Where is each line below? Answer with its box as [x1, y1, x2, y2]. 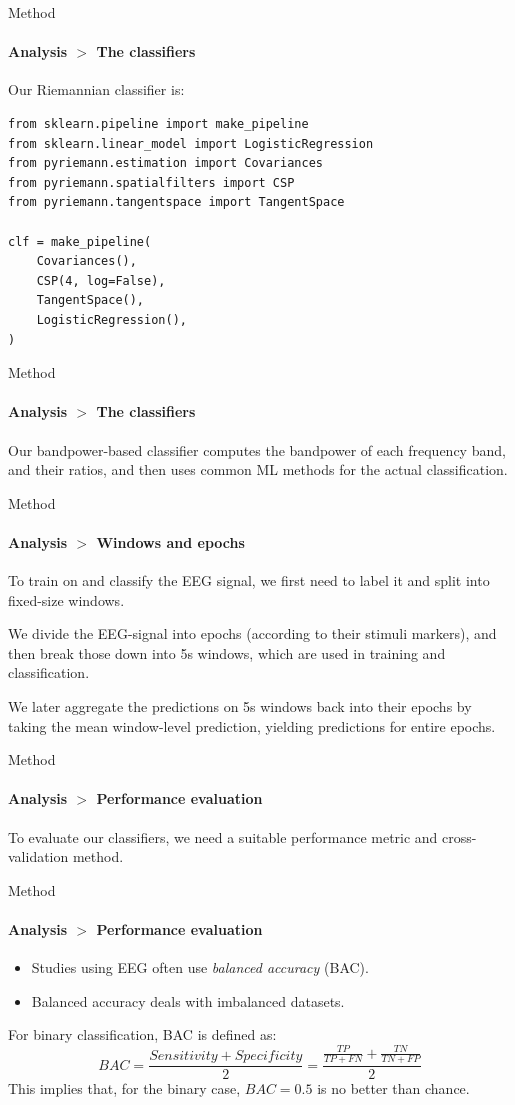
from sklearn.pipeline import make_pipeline [8, 116, 309, 131]
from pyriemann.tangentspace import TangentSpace [8, 195, 345, 210]
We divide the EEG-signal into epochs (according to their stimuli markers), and [8, 623, 497, 644]
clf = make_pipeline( [8, 234, 152, 249]
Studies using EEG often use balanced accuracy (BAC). [31, 957, 369, 978]
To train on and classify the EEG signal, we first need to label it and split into [8, 570, 490, 591]
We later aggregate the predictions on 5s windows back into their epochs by [8, 696, 472, 717]
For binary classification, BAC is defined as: [8, 1024, 277, 1045]
